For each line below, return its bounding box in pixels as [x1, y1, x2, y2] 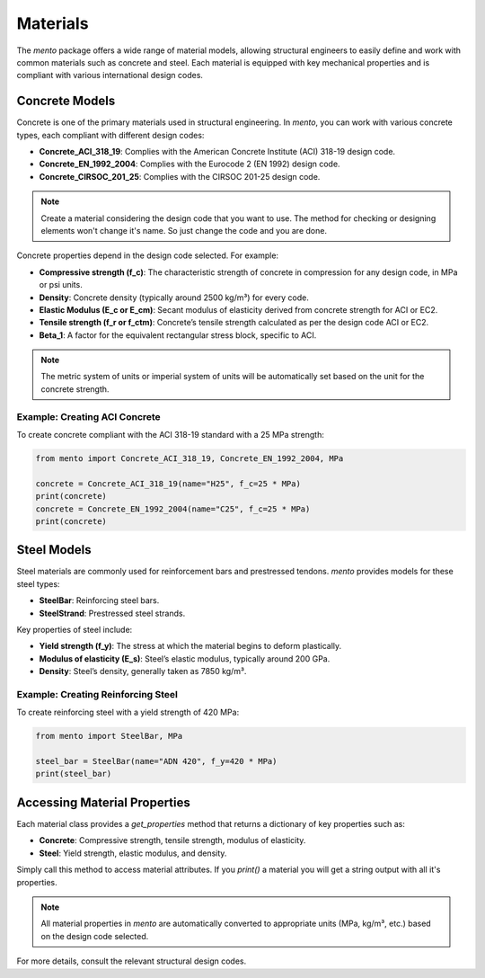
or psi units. [39, 280, 83, 290]
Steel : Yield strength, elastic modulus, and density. [39, 848, 227, 858]
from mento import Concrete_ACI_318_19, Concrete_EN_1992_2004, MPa [35, 454, 344, 463]
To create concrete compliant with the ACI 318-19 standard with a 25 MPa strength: [16, 430, 325, 440]
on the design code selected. [40, 930, 149, 941]
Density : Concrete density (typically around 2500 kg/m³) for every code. [39, 292, 309, 303]
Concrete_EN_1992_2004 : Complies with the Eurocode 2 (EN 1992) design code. [39, 158, 340, 170]
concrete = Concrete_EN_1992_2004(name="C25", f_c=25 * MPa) [35, 503, 311, 514]
